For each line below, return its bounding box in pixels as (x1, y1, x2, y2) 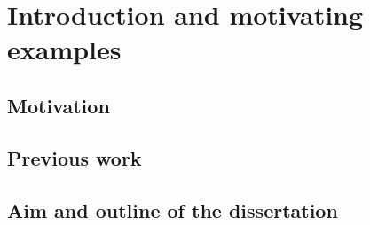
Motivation (7, 91, 110, 119)
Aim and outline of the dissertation (7, 196, 338, 223)
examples (7, 31, 122, 67)
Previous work (7, 144, 142, 171)
